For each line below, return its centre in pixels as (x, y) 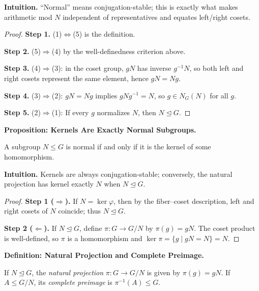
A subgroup (22, 147)
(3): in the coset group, (88, 68)
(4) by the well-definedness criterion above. (119, 51)
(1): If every (70, 112)
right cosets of (26, 211)
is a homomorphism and (105, 238)
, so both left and (217, 68)
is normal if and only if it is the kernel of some (138, 147)
